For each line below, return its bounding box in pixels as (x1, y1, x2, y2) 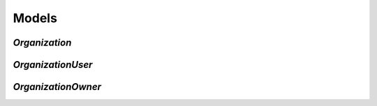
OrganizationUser (13, 59, 93, 71)
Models (13, 10, 57, 26)
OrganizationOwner (13, 81, 101, 93)
